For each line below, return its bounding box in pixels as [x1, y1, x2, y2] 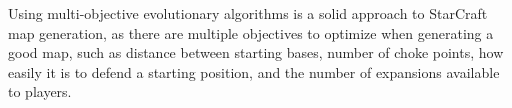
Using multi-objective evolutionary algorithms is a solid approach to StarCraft [8, 3, 488, 23]
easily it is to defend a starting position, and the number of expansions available [8, 61, 500, 82]
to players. [8, 81, 72, 102]
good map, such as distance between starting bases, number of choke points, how [8, 42, 504, 63]
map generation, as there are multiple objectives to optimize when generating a [8, 22, 494, 43]
